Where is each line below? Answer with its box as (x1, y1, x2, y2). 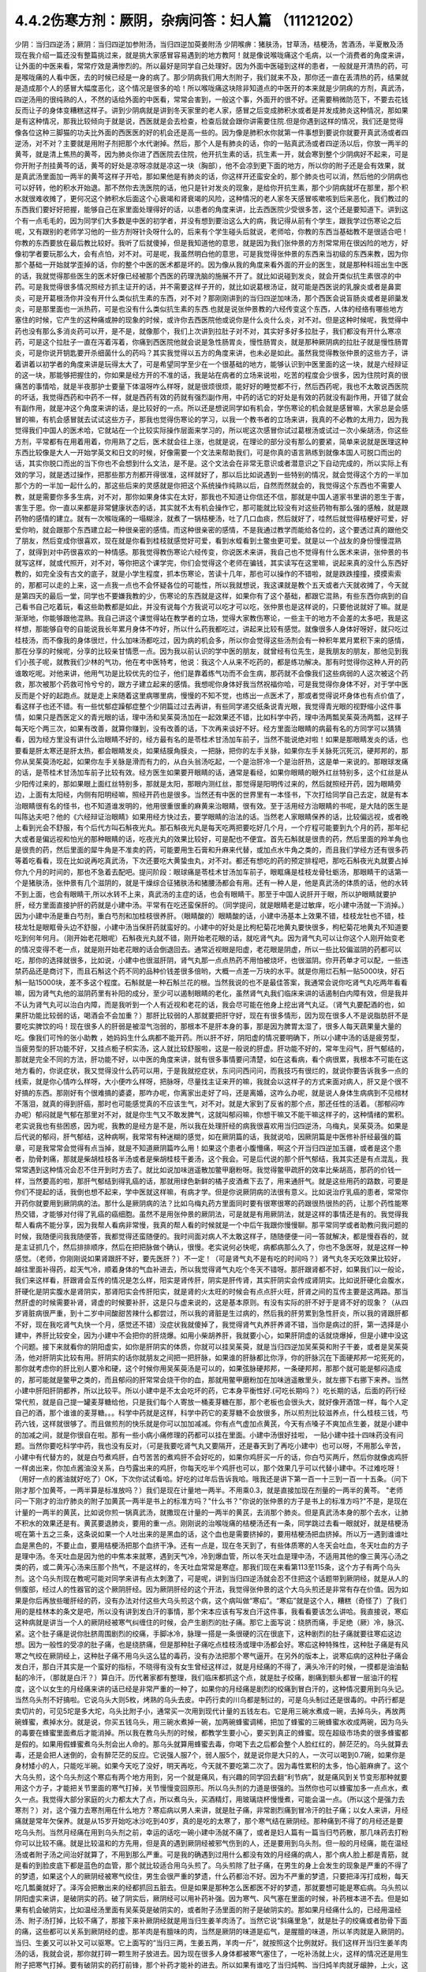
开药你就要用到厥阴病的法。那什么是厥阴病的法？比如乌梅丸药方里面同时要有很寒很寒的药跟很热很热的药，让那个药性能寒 (14, 1198, 409, 1208)
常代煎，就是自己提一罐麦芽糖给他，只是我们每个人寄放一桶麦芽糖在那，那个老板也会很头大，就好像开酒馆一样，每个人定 (14, 1397, 409, 1406)
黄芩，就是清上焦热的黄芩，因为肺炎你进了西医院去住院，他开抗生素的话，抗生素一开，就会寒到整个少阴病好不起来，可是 (14, 150, 409, 159)
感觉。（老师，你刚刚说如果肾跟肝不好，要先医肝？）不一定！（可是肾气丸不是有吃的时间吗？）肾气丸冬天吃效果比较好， (14, 1253, 405, 1263)
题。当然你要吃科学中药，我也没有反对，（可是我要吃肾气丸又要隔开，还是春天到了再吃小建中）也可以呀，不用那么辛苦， (14, 1441, 405, 1451)
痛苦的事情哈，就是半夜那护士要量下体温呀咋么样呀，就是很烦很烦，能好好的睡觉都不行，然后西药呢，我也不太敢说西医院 (14, 381, 409, 390)
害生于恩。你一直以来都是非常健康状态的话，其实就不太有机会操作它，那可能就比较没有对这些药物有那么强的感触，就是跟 (14, 502, 409, 512)
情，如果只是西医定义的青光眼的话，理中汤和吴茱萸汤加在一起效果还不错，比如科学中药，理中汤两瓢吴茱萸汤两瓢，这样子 (14, 712, 409, 722)
